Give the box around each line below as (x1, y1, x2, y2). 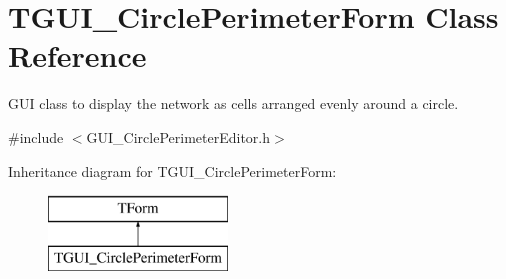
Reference (8, 35, 147, 76)
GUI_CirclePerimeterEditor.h (86, 126, 271, 147)
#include (8, 126, 64, 147)
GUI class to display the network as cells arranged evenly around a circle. (8, 93, 459, 114)
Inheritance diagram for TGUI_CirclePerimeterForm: (8, 160, 337, 181)
